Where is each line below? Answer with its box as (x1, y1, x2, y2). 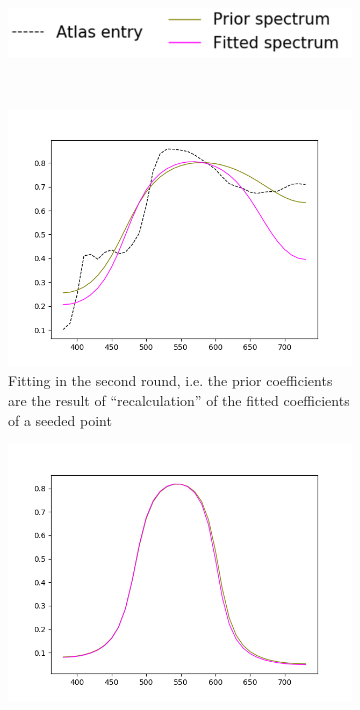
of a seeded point (8, 409, 112, 430)
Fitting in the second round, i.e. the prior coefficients (8, 370, 333, 391)
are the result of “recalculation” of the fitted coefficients (8, 390, 350, 411)
